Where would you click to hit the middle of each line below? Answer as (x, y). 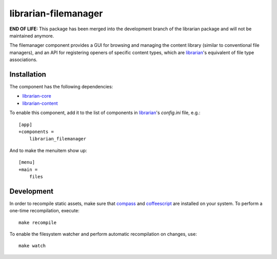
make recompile (38, 223)
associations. (24, 60)
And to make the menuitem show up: (48, 150)
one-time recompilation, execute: (44, 211)
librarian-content (40, 103)
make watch (32, 246)
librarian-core (37, 96)
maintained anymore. (32, 35)
